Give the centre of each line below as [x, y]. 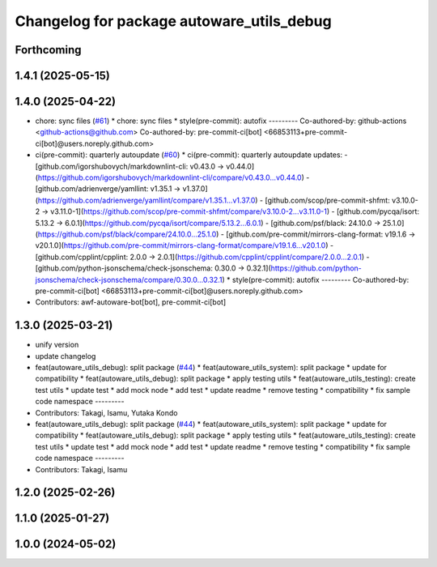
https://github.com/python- [316, 268]
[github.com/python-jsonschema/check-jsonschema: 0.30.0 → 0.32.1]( [153, 268]
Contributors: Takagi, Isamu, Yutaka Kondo [106, 412]
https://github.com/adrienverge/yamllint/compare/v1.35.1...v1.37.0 [146, 200]
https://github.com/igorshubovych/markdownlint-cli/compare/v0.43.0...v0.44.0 [170, 177]
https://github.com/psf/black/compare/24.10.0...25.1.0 [127, 234]
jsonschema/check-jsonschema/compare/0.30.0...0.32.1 [129, 279]
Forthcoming [48, 50]
